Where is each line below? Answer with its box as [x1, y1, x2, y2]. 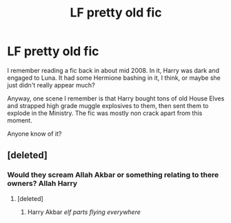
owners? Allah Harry [7, 179, 78, 189]
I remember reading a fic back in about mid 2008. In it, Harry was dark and [7, 66, 219, 74]
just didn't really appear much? [7, 81, 95, 89]
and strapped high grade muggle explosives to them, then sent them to [7, 101, 209, 109]
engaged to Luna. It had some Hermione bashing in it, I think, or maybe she [7, 74, 221, 82]
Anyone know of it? [7, 129, 62, 138]
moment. [7, 116, 32, 125]
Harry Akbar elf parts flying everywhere [27, 208, 141, 216]
